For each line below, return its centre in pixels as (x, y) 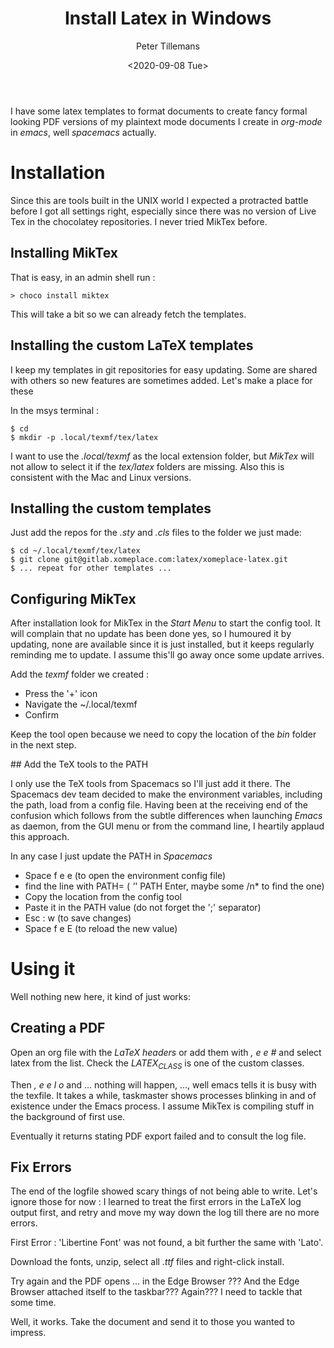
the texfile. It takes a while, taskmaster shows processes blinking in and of (163, 1095)
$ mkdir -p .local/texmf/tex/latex (84, 437)
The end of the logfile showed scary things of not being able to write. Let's (164, 1191)
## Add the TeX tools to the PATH (79, 764)
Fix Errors (41, 1167)
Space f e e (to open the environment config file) (125, 876)
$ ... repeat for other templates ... (91, 568)
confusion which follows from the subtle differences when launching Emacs (166, 816)
